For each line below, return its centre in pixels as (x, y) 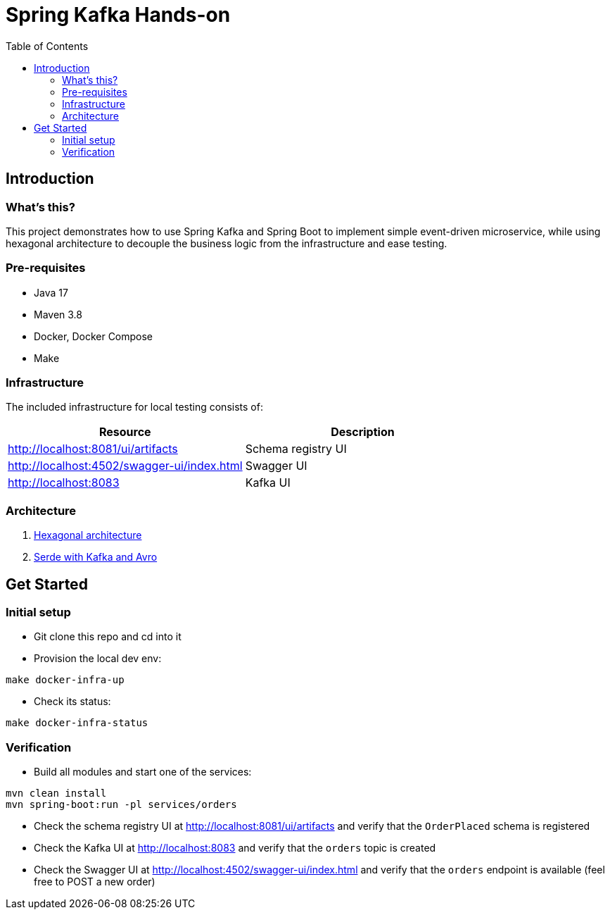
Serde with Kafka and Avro (96, 557)
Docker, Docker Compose (94, 336)
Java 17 (51, 292)
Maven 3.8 (58, 314)
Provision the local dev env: (98, 659)
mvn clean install (56, 793)
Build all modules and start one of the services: (143, 772)
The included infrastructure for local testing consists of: (134, 407)
